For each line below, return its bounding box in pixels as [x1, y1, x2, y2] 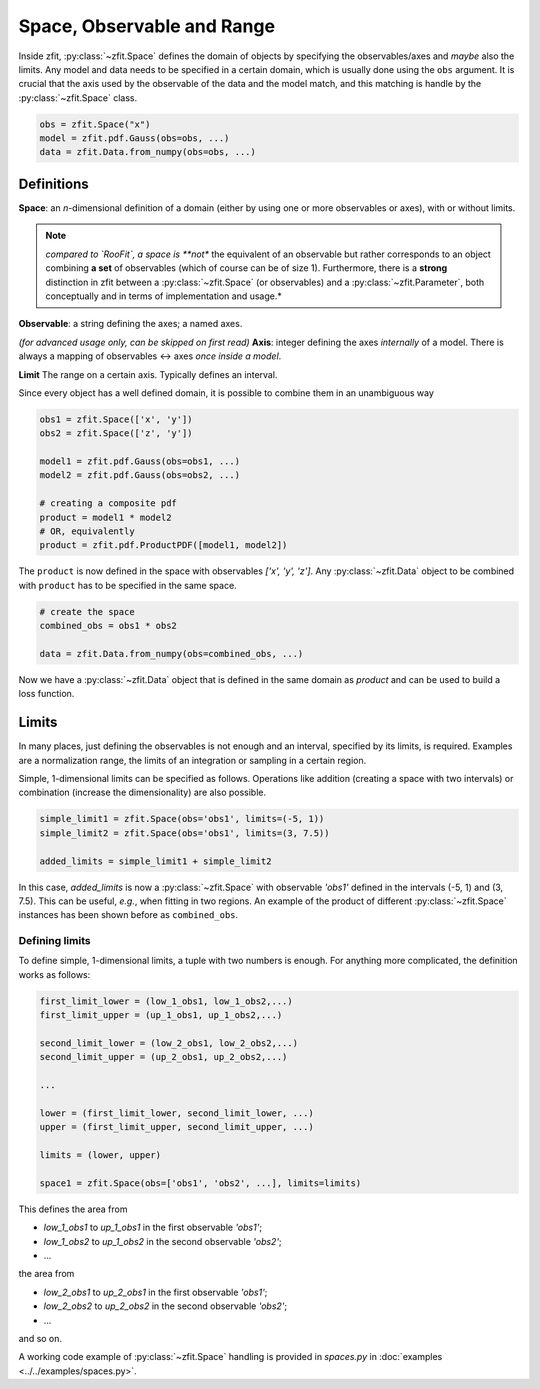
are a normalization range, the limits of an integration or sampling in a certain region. [18, 754, 367, 766]
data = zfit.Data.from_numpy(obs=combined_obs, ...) [39, 648, 304, 659]
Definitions [18, 175, 89, 192]
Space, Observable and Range [18, 15, 275, 37]
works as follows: [18, 968, 91, 980]
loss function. [18, 688, 75, 700]
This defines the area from [18, 1203, 128, 1215]
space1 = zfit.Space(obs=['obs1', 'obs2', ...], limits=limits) [39, 1177, 362, 1189]
